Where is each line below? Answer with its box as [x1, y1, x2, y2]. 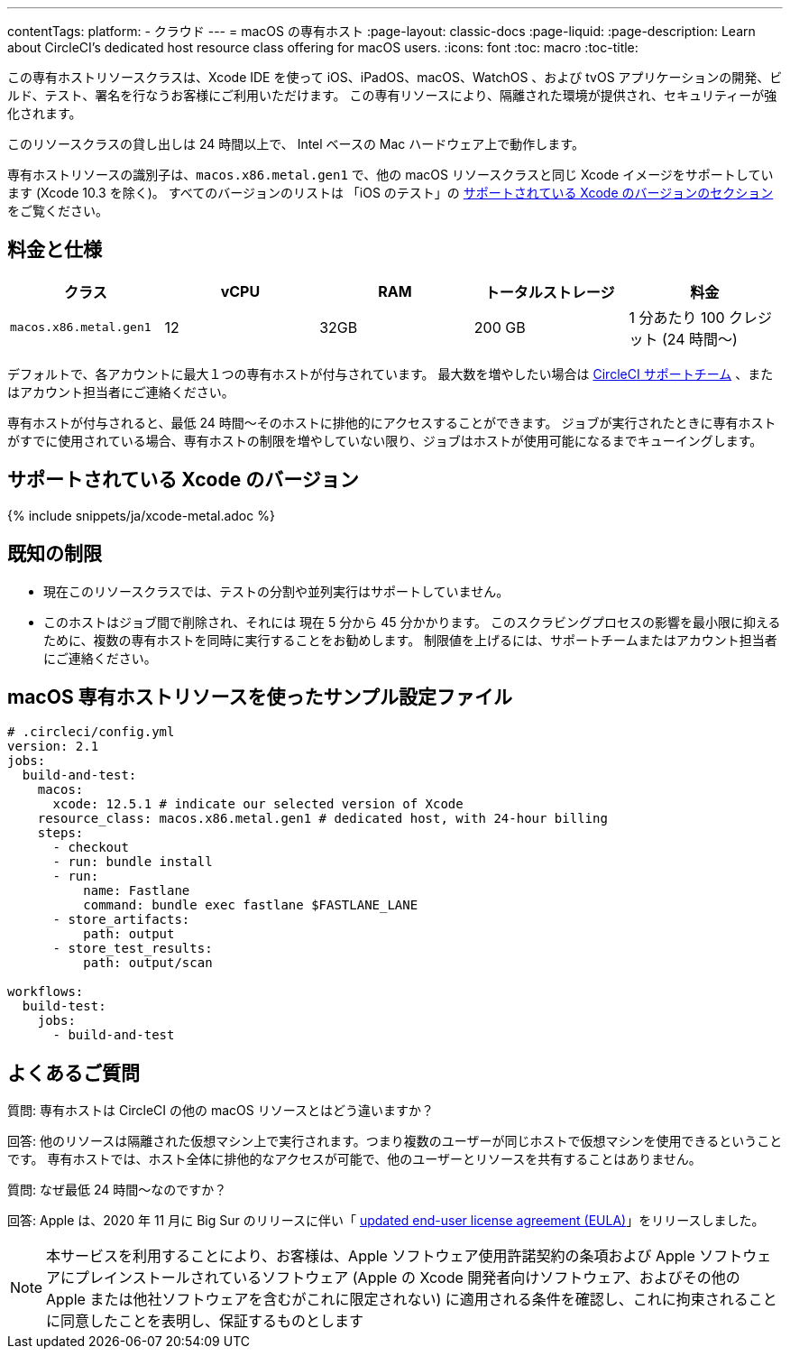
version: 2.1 [7, 739, 99, 754]
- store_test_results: [52, 941, 213, 956]
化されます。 [7, 106, 82, 121]
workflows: [7, 984, 84, 1000]
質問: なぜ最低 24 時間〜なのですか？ [7, 1182, 227, 1198]
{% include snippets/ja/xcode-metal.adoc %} [7, 507, 275, 523]
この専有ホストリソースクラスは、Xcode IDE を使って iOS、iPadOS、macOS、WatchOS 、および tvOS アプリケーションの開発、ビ [7, 69, 783, 85]
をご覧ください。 [7, 203, 108, 218]
